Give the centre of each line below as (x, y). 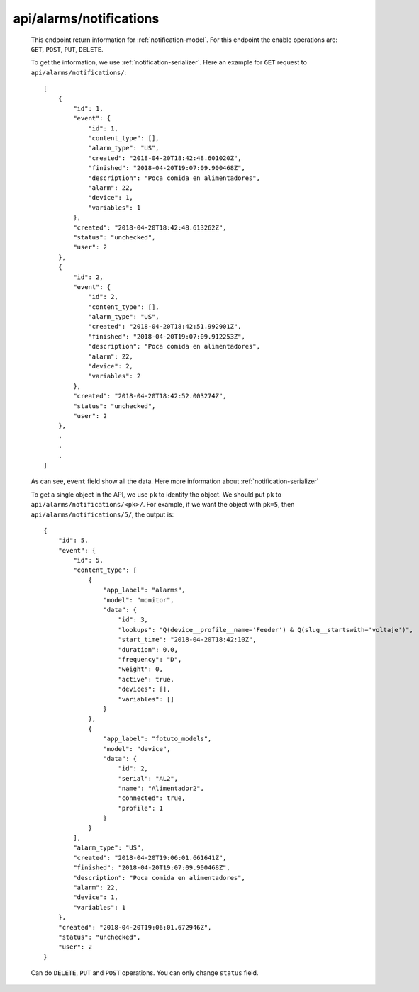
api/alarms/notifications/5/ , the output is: (102, 514)
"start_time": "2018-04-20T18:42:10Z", (187, 640)
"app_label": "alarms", (144, 590)
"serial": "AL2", (148, 778)
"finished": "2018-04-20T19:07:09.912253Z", (167, 336)
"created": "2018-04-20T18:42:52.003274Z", (150, 396)
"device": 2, (111, 366)
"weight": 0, (140, 669)
